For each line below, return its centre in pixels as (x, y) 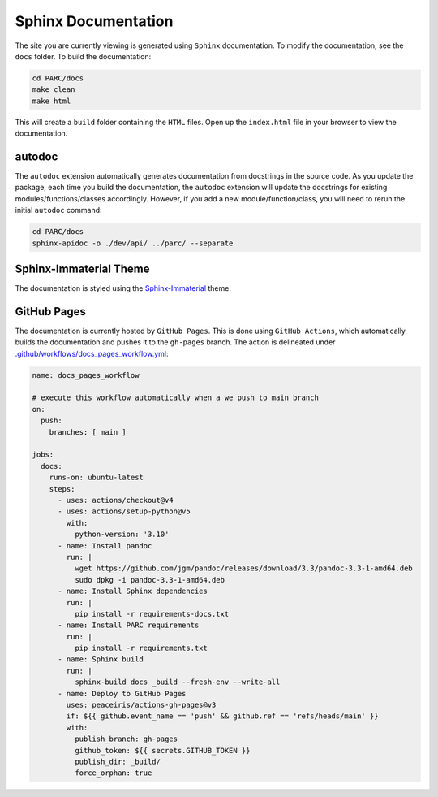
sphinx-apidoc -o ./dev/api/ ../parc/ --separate (133, 243)
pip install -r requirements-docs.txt (152, 614)
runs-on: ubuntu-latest (96, 478)
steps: (62, 489)
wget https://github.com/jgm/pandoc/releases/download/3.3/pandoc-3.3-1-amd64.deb (243, 568)
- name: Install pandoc (105, 546)
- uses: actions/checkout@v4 (116, 500)
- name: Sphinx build (101, 659)
